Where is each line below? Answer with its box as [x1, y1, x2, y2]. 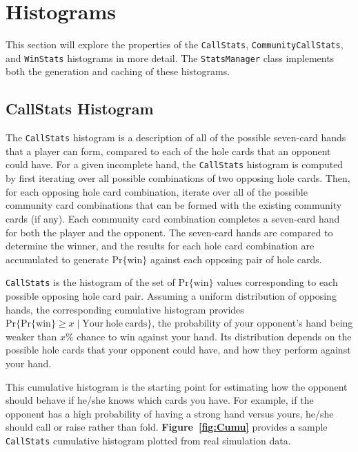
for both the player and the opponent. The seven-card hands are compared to [6, 225, 333, 239]
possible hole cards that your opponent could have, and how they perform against [6, 342, 351, 357]
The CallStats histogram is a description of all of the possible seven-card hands [6, 130, 346, 145]
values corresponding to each [217, 275, 338, 289]
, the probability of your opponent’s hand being [152, 316, 353, 330]
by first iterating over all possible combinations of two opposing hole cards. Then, [6, 171, 350, 185]
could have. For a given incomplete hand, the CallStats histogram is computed [6, 157, 344, 172]
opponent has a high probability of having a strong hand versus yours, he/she [6, 406, 334, 420]
